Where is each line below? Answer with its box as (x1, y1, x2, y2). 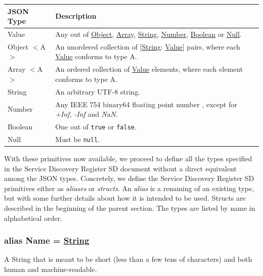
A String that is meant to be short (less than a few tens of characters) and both (4, 254, 252, 264)
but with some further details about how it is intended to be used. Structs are (4, 193, 246, 203)
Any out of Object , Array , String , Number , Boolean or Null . (55, 28, 242, 39)
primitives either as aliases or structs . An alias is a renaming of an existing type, (4, 182, 254, 193)
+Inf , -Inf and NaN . (55, 109, 118, 119)
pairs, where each (187, 41, 240, 52)
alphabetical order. (4, 212, 62, 223)
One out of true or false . (55, 121, 137, 131)
